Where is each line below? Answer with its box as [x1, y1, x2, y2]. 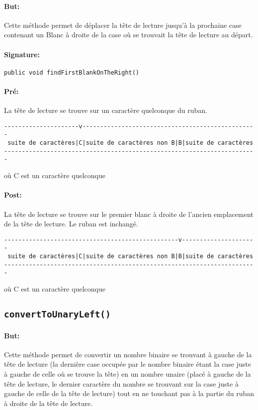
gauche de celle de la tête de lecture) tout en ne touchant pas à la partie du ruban [4, 388, 254, 399]
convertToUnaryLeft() [4, 308, 111, 319]
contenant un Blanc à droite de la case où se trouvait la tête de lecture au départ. [4, 29, 253, 40]
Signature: [4, 49, 40, 59]
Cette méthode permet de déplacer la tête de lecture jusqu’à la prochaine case [4, 19, 242, 30]
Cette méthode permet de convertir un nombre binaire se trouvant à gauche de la [4, 349, 252, 359]
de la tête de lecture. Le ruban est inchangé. [4, 218, 138, 229]
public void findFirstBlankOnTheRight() [4, 69, 140, 76]
